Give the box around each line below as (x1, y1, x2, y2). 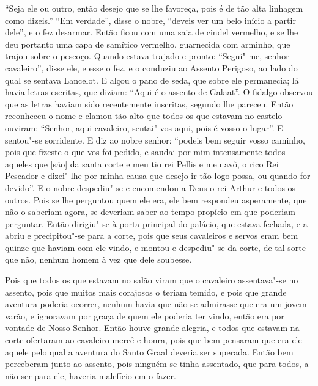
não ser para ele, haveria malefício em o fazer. (5, 369, 176, 382)
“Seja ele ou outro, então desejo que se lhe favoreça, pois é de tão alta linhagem (5, 2, 303, 14)
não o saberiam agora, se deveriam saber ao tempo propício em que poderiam (5, 205, 295, 218)
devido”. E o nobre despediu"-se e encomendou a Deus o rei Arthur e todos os (5, 181, 296, 194)
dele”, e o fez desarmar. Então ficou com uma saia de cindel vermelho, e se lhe (5, 26, 298, 38)
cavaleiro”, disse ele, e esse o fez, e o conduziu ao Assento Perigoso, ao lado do (5, 61, 298, 74)
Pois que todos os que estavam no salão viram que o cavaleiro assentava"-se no (5, 274, 298, 286)
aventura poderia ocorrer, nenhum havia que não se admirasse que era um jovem (5, 297, 307, 310)
